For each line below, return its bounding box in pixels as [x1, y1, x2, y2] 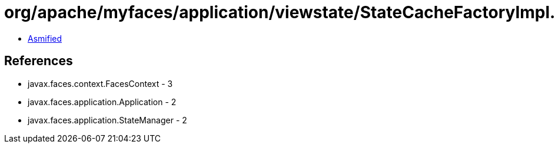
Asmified [28, 33, 62, 43]
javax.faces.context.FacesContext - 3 [28, 78, 173, 89]
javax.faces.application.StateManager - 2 [28, 115, 187, 125]
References [4, 53, 73, 69]
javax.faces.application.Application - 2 [28, 96, 177, 107]
